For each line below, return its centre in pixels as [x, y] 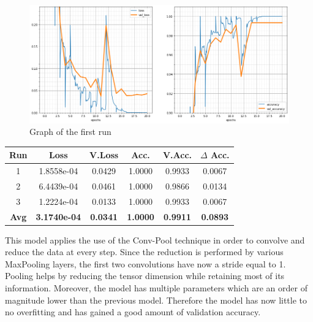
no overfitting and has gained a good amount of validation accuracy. [133, 312]
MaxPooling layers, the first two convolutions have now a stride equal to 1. [145, 263]
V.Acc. [177, 155]
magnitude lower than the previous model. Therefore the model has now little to [156, 300]
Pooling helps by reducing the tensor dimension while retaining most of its [145, 276]
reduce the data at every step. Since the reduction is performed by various [144, 252]
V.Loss [104, 155]
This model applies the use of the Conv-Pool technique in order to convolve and [155, 240]
